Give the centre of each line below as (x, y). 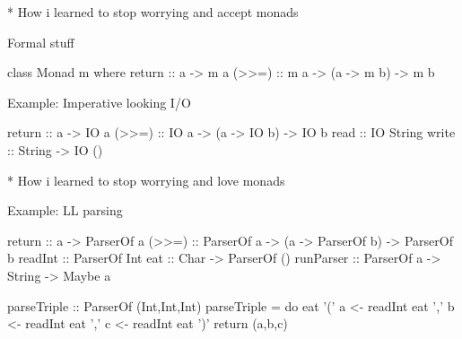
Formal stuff (41, 42)
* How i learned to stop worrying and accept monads (153, 12)
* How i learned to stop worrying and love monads (146, 180)
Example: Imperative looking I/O (99, 102)
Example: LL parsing (65, 210)
